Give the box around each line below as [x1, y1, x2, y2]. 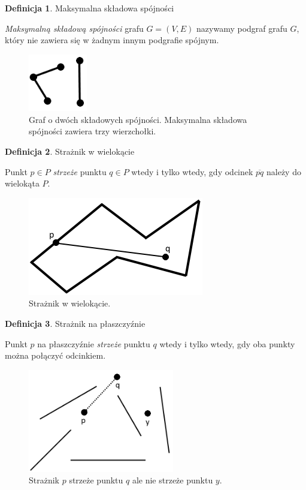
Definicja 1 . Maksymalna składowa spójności [5, 2, 174, 14]
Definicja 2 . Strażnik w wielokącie [5, 145, 135, 158]
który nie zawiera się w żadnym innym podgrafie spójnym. [5, 34, 219, 46]
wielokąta [5, 177, 40, 190]
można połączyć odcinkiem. [5, 349, 106, 362]
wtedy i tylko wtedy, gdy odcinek [131, 165, 253, 178]
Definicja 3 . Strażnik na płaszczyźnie [5, 317, 146, 330]
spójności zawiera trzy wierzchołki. [29, 125, 156, 137]
